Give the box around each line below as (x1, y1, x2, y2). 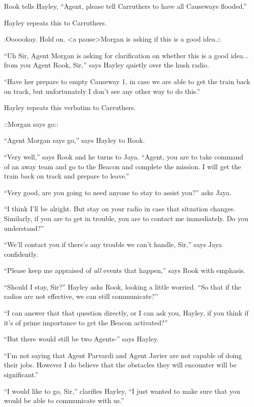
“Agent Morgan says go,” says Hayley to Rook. (4, 135, 145, 145)
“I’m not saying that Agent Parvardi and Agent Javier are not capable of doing (4, 350, 242, 360)
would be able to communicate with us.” (4, 395, 124, 406)
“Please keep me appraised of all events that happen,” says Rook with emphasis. (4, 265, 246, 275)
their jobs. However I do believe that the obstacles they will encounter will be (4, 360, 237, 370)
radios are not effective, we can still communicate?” (4, 291, 158, 301)
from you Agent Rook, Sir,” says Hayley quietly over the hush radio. (4, 60, 209, 70)
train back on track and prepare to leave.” (4, 171, 129, 181)
